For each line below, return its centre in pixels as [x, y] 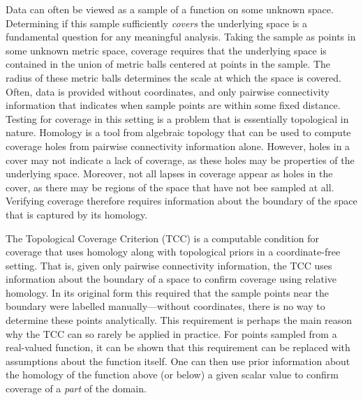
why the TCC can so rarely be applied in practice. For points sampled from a [171, 333]
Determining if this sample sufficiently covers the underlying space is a [157, 23]
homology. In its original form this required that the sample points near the [167, 292]
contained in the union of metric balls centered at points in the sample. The [168, 64]
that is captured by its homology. [77, 214]
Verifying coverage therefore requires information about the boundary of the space [181, 201]
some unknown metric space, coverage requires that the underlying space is [166, 50]
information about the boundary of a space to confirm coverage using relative [171, 279]
